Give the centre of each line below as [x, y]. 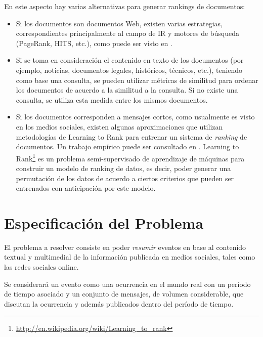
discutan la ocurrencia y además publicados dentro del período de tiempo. [119, 303]
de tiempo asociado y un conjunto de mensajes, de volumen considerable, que [124, 294]
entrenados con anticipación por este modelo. [86, 188]
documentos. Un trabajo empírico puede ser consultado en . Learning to [127, 146]
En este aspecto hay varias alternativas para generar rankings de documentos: [125, 6]
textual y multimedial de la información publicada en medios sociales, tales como [130, 257]
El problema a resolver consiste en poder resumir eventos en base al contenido [125, 247]
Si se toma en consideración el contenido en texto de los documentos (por [130, 60]
